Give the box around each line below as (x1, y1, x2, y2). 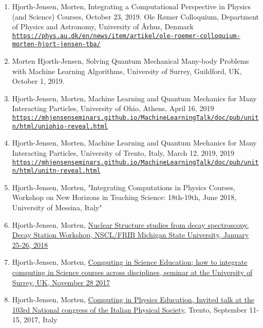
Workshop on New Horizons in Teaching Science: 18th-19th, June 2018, (12, 192, 237, 203)
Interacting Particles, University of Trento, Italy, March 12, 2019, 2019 (12, 147, 235, 158)
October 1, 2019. (12, 76, 65, 86)
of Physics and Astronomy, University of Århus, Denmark (12, 21, 194, 32)
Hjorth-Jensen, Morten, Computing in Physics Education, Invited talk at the (12, 294, 254, 305)
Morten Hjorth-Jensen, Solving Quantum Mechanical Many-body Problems (12, 56, 249, 66)
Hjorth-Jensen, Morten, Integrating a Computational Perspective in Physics (12, 1, 251, 11)
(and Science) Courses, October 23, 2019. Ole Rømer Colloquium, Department (12, 11, 259, 22)
